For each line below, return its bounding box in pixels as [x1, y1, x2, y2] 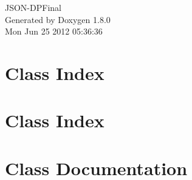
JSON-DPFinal [5, 1, 61, 13]
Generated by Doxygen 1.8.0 [5, 13, 111, 25]
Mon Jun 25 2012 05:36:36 [5, 25, 103, 38]
